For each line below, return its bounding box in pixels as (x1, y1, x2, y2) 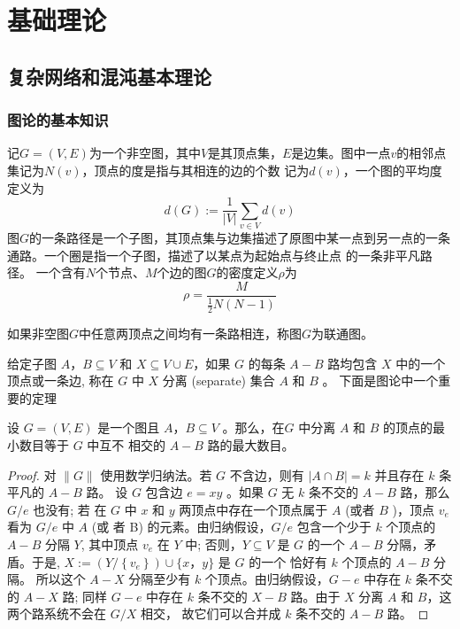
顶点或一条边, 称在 (7, 371, 114, 390)
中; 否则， (185, 534, 242, 553)
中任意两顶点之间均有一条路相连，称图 (79, 323, 303, 342)
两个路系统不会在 (7, 604, 106, 623)
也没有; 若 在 (33, 500, 107, 518)
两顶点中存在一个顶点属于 (179, 500, 328, 518)
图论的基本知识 (7, 109, 109, 131)
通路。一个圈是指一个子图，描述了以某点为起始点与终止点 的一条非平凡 (7, 245, 420, 264)
